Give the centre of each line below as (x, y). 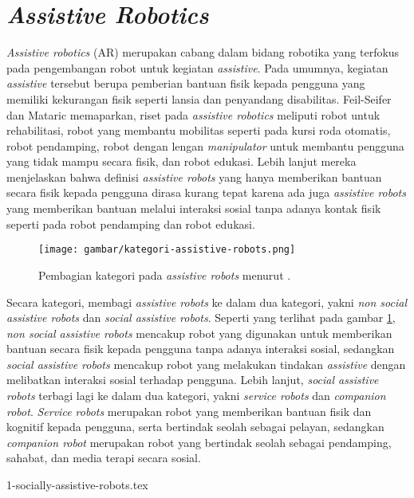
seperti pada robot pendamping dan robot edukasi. (131, 224)
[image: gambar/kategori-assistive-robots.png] (167, 250)
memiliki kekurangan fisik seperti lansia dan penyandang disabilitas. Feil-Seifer (199, 98)
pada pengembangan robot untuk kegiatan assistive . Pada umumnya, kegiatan (197, 67)
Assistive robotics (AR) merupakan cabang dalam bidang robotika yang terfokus (203, 52)
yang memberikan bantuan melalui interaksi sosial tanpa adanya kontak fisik (194, 208)
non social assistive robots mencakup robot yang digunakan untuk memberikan (199, 333)
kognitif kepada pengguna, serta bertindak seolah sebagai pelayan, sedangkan (195, 427)
